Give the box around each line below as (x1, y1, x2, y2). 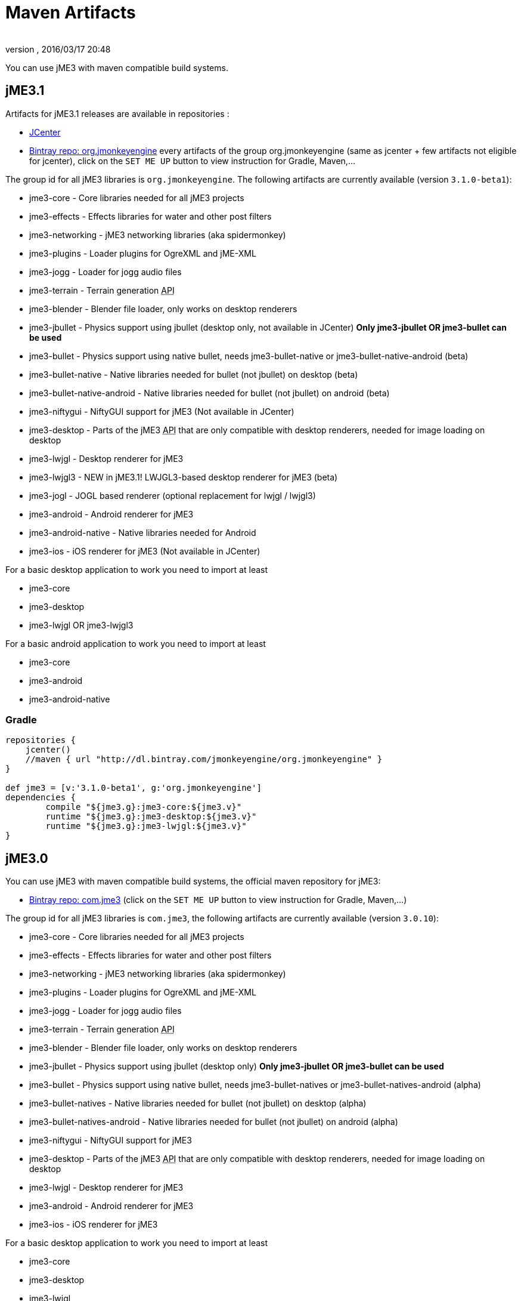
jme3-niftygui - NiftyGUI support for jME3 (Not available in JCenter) (29, 406, 294, 417)
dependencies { (5, 793, 76, 803)
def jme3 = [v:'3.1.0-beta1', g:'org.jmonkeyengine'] (5, 783, 262, 793)
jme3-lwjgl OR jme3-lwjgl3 (29, 619, 134, 630)
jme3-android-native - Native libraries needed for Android (29, 527, 256, 538)
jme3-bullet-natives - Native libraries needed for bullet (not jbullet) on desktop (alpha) (29, 1098, 367, 1109)
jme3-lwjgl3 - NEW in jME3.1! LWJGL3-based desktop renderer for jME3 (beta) (29, 471, 338, 482)
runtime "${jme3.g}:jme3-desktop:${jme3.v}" (45, 812, 257, 822)
